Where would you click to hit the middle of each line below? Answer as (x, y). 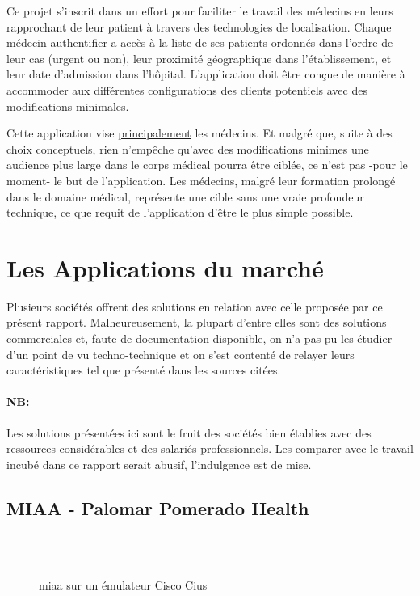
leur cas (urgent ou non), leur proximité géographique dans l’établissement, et (199, 58)
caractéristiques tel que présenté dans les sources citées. (144, 370)
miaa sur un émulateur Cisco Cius (123, 584)
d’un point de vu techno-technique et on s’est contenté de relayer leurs (181, 354)
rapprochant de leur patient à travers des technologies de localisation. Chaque (199, 26)
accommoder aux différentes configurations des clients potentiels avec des (187, 89)
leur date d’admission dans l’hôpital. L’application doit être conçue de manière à (206, 74)
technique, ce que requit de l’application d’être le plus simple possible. (180, 212)
